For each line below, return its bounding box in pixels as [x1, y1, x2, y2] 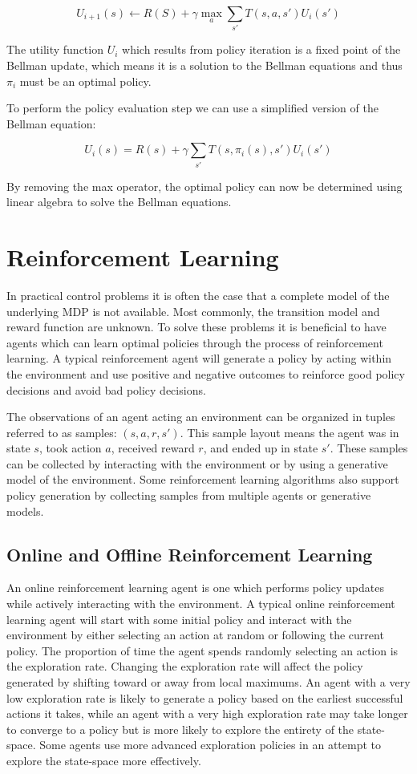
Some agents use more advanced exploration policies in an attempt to [39, 736, 382, 753]
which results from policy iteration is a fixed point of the [122, 41, 401, 58]
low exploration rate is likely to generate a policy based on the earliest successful [6, 689, 403, 706]
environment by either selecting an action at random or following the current [6, 626, 384, 643]
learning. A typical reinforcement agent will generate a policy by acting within [6, 350, 392, 367]
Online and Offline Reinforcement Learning [6, 541, 373, 566]
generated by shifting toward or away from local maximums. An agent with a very [6, 674, 411, 691]
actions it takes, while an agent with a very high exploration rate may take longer [6, 705, 408, 722]
